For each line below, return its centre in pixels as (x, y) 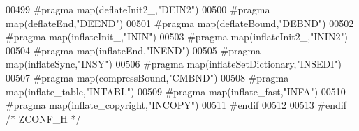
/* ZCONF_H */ (43, 118)
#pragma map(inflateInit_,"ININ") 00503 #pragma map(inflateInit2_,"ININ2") (177, 37)
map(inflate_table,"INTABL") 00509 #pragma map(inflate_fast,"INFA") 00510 (176, 91)
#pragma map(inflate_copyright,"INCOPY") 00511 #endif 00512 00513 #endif (176, 105)
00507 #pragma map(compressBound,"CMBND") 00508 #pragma (147, 77)
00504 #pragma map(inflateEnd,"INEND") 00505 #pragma (133, 50)
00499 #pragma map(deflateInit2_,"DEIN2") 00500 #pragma (138, 9)
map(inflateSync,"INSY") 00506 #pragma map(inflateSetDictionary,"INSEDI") (174, 64)
